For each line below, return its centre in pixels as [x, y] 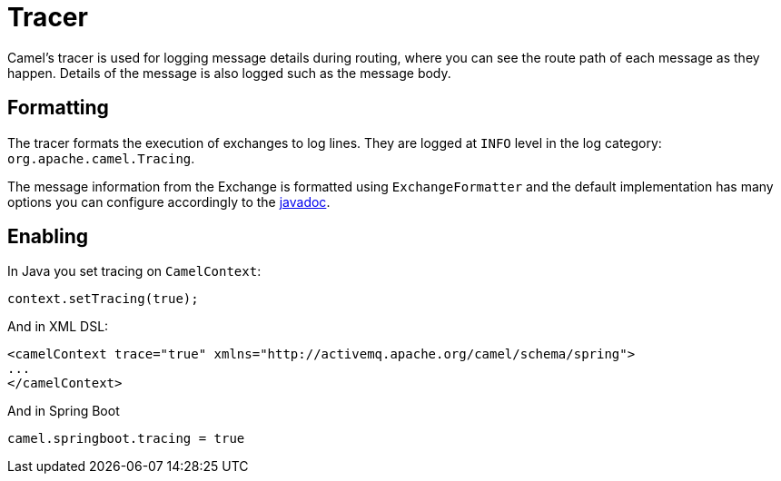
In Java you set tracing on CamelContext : [134, 271]
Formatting [58, 108]
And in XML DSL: [58, 327]
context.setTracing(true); [103, 299]
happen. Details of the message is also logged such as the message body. [229, 73]
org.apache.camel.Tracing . [101, 158]
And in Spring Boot [64, 411]
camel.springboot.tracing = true [126, 439]
